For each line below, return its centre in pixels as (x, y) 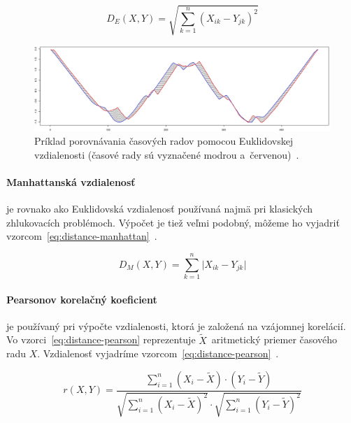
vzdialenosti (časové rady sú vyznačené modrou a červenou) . (167, 154)
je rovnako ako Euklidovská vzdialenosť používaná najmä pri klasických (160, 209)
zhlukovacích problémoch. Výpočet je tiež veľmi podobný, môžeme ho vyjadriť (173, 222)
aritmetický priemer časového (274, 339)
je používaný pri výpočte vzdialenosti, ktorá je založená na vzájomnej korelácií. (176, 325)
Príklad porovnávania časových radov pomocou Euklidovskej (164, 141)
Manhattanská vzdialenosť (71, 181)
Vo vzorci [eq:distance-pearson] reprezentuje (101, 339)
